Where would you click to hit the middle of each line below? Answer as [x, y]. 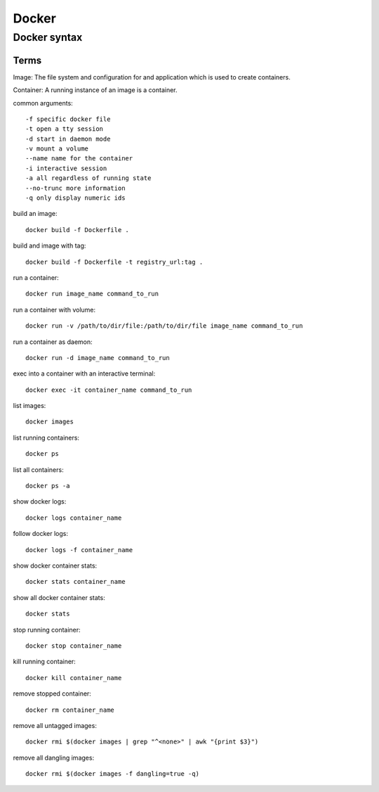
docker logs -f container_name [79, 550]
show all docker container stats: [59, 597]
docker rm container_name [70, 710]
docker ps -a [48, 486]
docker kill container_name [74, 678]
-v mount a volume [57, 149]
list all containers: [38, 470]
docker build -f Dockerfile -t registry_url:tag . [114, 262]
